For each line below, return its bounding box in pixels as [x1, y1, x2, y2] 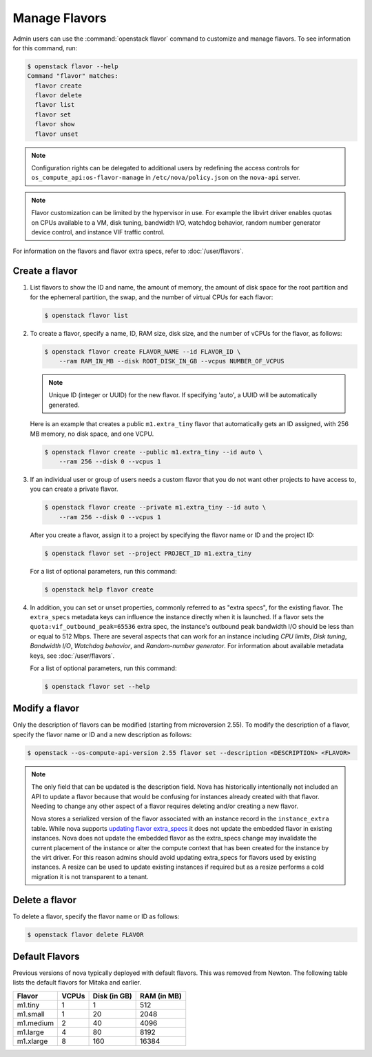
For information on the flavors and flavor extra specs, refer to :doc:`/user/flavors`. [12, 247, 244, 255]
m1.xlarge [17, 1036, 48, 1046]
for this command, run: [12, 43, 78, 52]
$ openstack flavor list [44, 311, 129, 319]
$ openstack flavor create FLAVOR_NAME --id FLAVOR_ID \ [44, 348, 241, 355]
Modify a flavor [12, 703, 80, 714]
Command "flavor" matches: [27, 72, 118, 80]
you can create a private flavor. [30, 485, 118, 493]
